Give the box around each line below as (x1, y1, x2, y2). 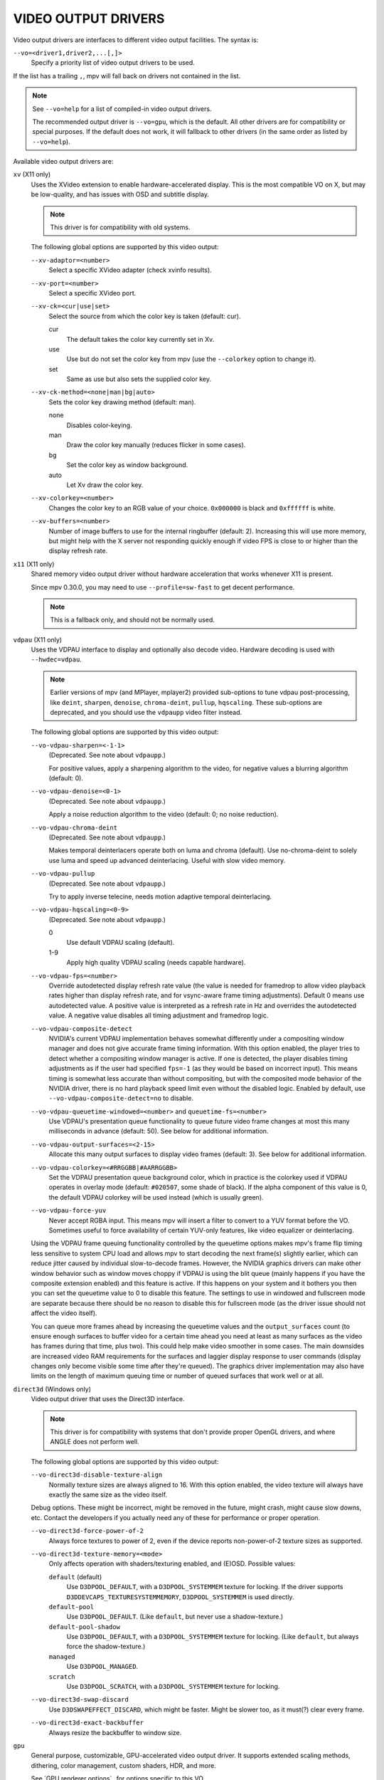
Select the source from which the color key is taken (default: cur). (48, 312, 241, 320)
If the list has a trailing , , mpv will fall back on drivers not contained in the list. (13, 71, 241, 80)
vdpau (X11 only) (13, 635, 63, 644)
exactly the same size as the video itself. (48, 1490, 167, 1499)
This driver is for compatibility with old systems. (50, 223, 191, 231)
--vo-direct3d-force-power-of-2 (31, 1527, 144, 1535)
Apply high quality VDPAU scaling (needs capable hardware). (66, 958, 246, 967)
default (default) (48, 1572, 102, 1581)
